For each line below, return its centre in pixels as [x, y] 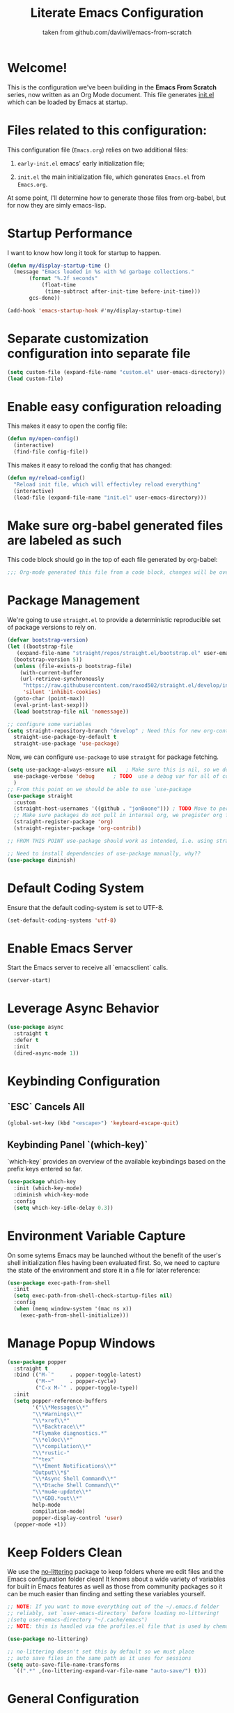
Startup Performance [70, 233]
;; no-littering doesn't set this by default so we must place [101, 1651]
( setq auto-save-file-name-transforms [63, 1665]
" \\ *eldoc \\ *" [53, 1440]
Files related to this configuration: [107, 130]
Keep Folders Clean [65, 1552]
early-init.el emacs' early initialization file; [81, 163]
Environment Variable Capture [96, 1236]
